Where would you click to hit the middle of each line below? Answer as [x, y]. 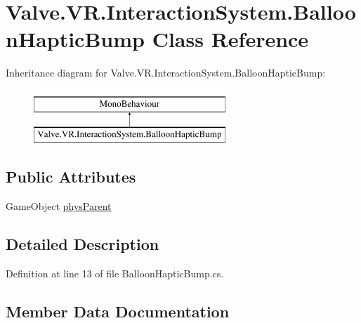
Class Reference [230, 39]
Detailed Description [83, 244]
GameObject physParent [59, 206]
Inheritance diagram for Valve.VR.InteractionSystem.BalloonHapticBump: [166, 73]
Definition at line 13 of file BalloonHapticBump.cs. [115, 273]
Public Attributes [71, 177]
